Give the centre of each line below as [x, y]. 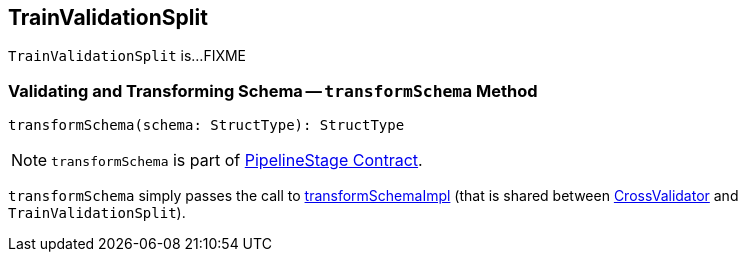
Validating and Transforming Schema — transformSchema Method [273, 90]
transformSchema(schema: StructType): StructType [206, 125]
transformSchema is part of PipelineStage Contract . [237, 160]
